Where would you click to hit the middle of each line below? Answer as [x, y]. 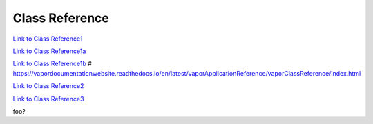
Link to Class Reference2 [48, 86]
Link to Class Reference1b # [52, 64]
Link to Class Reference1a [49, 51]
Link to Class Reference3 [48, 99]
